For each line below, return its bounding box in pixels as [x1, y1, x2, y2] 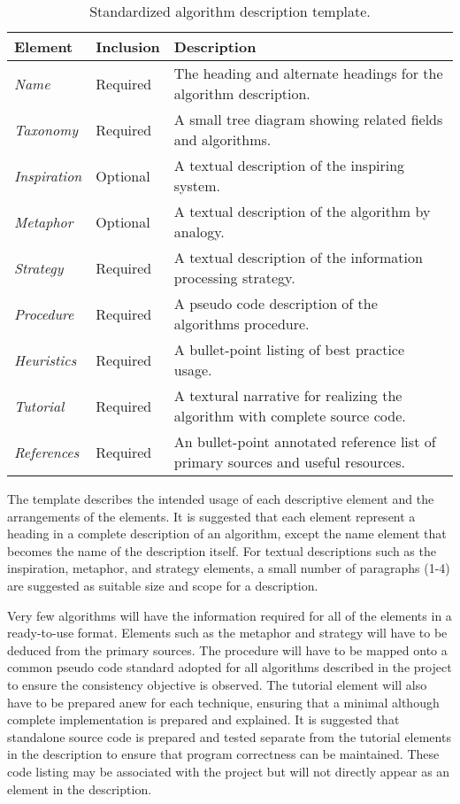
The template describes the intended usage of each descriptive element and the [7, 490, 434, 507]
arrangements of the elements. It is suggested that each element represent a [7, 506, 416, 525]
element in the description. [7, 779, 152, 798]
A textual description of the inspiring [173, 155, 405, 175]
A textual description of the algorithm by [173, 201, 431, 221]
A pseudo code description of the [173, 293, 378, 313]
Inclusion [96, 36, 160, 57]
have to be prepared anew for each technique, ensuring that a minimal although [7, 692, 440, 711]
